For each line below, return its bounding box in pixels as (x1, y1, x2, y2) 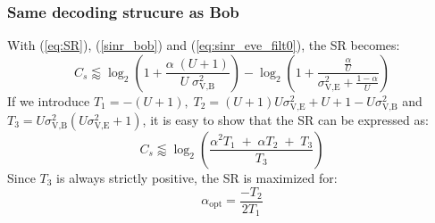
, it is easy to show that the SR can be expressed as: (142, 110, 429, 128)
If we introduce (7, 91, 90, 110)
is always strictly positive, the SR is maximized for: (56, 168, 338, 186)
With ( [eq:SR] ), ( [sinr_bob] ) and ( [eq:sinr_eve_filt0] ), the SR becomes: (7, 36, 400, 54)
